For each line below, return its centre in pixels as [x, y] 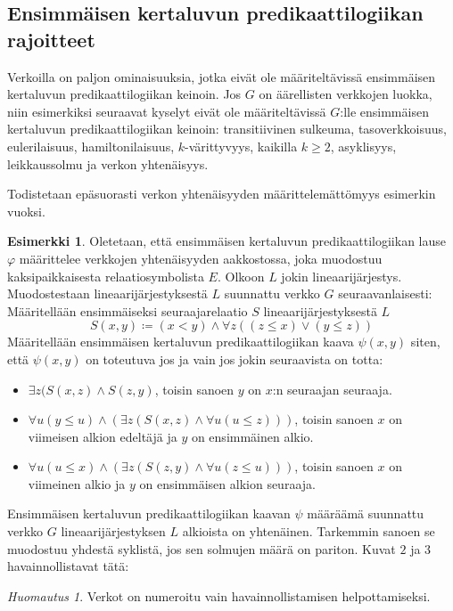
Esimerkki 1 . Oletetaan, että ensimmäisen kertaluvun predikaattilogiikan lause [226, 241]
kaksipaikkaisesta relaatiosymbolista [106, 276]
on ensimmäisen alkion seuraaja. [227, 483]
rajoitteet [51, 39]
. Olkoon [241, 276]
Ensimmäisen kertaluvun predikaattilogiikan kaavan [149, 513]
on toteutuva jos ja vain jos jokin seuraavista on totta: [235, 358]
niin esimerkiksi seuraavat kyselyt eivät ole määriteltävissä [167, 111]
